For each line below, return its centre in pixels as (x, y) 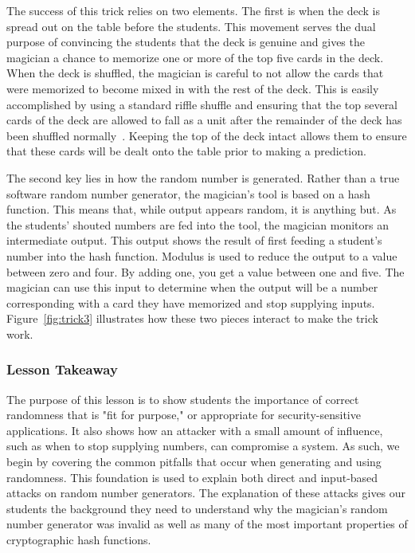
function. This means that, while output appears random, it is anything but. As (202, 209)
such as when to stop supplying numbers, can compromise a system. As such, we (203, 446)
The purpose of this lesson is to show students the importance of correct (183, 399)
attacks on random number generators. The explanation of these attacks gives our (206, 493)
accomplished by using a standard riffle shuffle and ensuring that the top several (202, 104)
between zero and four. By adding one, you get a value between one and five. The (206, 271)
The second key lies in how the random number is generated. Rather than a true (203, 177)
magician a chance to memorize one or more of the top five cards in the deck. (195, 57)
